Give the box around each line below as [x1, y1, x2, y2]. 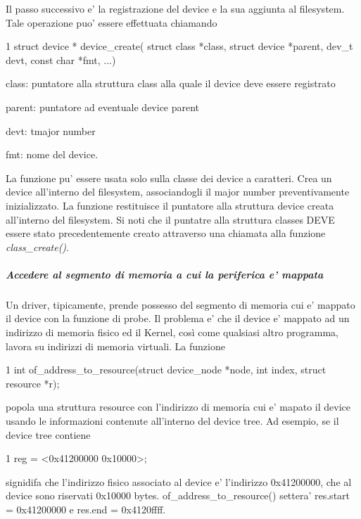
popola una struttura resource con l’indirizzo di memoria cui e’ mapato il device [6, 399, 351, 414]
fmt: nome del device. [6, 147, 99, 162]
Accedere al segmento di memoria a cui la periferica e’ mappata [6, 267, 324, 281]
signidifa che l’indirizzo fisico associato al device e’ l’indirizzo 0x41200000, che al [6, 474, 352, 489]
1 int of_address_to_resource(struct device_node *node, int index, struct [6, 362, 327, 377]
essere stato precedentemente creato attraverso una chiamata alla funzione [6, 226, 326, 241]
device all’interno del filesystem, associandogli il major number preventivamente [6, 184, 350, 199]
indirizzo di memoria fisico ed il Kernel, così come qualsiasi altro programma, [6, 325, 339, 340]
